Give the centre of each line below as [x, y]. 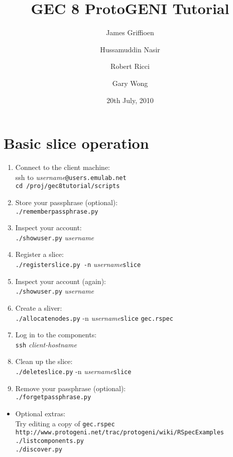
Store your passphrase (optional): [67, 202]
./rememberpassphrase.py [57, 211]
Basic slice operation [76, 143]
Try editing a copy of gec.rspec [65, 423]
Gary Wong [130, 83]
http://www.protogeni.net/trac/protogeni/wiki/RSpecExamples [120, 433]
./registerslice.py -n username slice [78, 264]
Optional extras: [40, 413]
